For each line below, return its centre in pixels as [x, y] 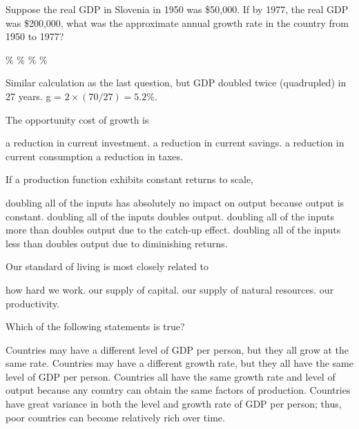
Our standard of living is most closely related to [107, 266]
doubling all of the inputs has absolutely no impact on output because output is [175, 202]
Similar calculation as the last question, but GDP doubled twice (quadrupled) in [176, 83]
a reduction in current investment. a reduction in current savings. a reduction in [175, 143]
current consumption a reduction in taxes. [94, 156]
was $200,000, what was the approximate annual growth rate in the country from [177, 22]
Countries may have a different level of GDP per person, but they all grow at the [177, 349]
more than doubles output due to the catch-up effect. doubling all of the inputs [173, 230]
